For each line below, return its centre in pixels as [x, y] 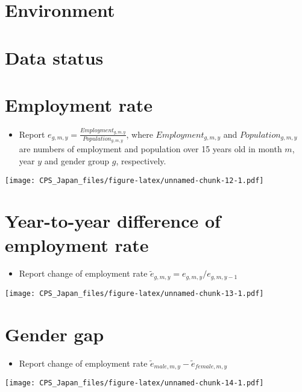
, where [140, 134]
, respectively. [141, 160]
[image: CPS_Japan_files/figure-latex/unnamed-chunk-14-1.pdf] [134, 383]
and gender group [77, 160]
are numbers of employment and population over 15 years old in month [150, 149]
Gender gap [55, 334]
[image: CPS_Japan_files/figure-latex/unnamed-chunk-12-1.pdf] [134, 180]
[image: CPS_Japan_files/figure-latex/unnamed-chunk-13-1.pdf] [134, 293]
